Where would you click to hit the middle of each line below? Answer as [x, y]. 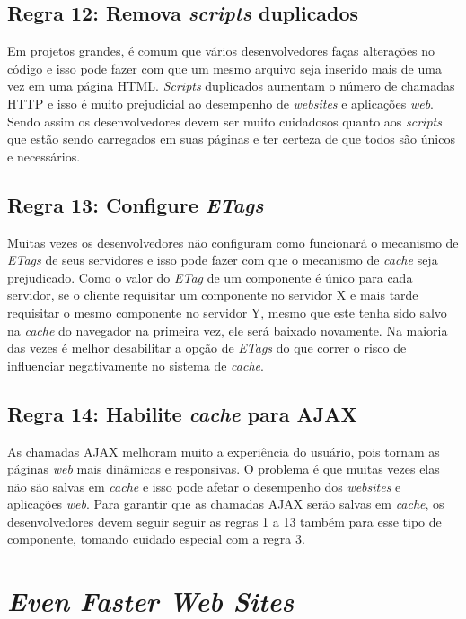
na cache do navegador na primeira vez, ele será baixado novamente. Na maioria [228, 330]
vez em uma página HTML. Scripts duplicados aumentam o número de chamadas [231, 86]
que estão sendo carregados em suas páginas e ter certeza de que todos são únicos [231, 139]
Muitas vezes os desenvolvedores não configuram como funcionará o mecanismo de [233, 242]
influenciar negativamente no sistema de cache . [136, 365]
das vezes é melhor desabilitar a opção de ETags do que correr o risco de [207, 348]
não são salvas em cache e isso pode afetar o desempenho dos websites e [204, 486]
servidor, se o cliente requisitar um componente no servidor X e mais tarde [213, 295]
